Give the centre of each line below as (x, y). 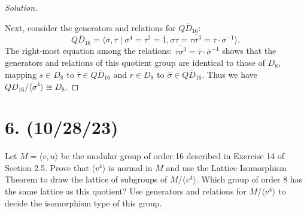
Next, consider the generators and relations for (90, 27)
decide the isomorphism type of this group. (83, 203)
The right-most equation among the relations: (89, 51)
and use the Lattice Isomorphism (227, 167)
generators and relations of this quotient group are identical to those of (135, 63)
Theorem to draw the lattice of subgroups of (86, 179)
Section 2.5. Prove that (47, 167)
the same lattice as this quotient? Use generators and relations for (126, 191)
